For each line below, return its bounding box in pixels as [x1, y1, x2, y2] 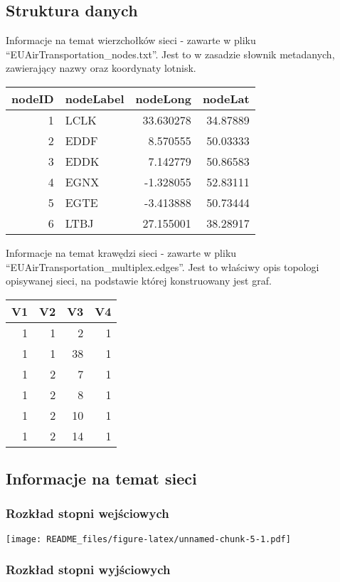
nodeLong [135, 90, 191, 107]
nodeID [11, 90, 54, 107]
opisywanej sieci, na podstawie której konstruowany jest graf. [6, 273, 272, 288]
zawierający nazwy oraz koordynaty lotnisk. [6, 60, 196, 75]
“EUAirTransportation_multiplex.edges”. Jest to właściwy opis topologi [6, 259, 319, 274]
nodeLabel [65, 90, 124, 107]
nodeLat [202, 90, 250, 107]
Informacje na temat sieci [6, 467, 197, 490]
